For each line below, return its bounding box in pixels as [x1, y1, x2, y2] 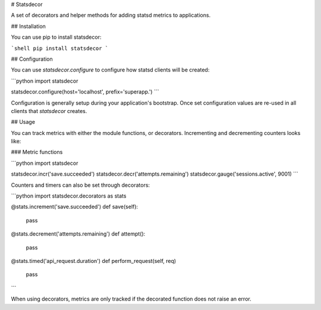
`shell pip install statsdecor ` [11, 45, 109, 52]
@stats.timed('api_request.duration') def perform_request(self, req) [11, 257, 177, 264]
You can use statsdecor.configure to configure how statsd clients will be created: [11, 66, 210, 74]
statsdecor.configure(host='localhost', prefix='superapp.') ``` [11, 88, 159, 95]
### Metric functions [11, 149, 63, 156]
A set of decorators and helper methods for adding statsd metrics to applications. [11, 12, 211, 19]
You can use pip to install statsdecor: [11, 33, 102, 41]
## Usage [11, 118, 36, 126]
